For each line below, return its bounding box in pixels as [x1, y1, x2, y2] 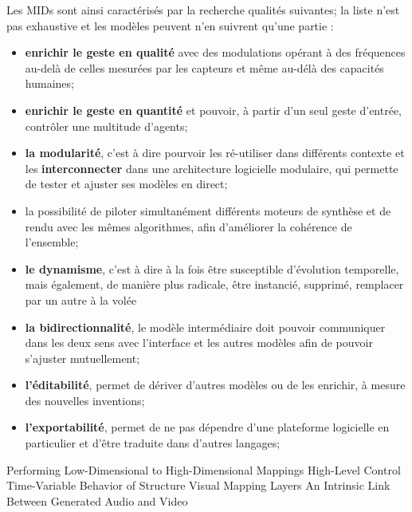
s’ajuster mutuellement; [25, 349, 140, 366]
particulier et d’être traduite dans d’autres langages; [25, 435, 281, 451]
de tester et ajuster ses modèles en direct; [25, 175, 228, 192]
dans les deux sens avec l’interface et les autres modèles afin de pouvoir [25, 334, 373, 351]
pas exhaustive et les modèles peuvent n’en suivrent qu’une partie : [6, 17, 334, 33]
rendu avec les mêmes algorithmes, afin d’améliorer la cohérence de [25, 218, 352, 234]
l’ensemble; [25, 234, 79, 250]
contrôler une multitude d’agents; [25, 117, 188, 134]
